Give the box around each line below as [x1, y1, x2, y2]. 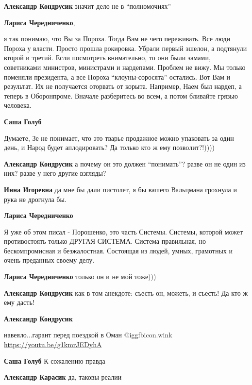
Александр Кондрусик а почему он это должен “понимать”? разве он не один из [4, 158, 246, 168]
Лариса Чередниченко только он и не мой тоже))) [4, 271, 156, 282]
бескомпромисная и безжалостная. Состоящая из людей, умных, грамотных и [4, 245, 233, 255]
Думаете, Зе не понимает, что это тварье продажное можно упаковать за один [4, 133, 234, 143]
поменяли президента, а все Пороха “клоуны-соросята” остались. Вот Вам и [4, 71, 231, 82]
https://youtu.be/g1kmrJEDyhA [4, 339, 102, 350]
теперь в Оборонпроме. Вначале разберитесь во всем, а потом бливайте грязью [4, 90, 238, 100]
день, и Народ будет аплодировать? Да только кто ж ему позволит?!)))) [4, 142, 215, 152]
